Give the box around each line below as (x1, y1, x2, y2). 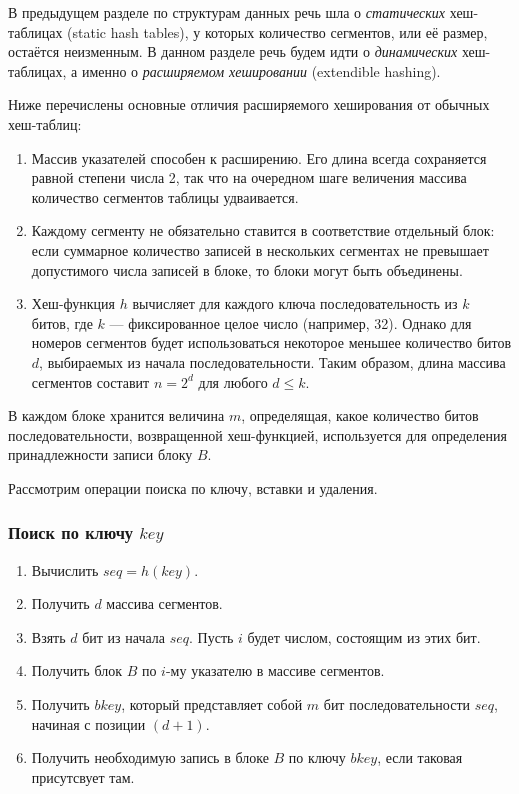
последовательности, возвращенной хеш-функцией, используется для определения (8, 424, 507, 445)
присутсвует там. (31, 766, 135, 787)
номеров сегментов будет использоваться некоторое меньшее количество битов (31, 332, 512, 353)
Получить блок (31, 660, 122, 681)
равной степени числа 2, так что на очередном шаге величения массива (31, 167, 467, 188)
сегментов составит (31, 371, 150, 392)
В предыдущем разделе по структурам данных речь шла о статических (8, 2, 446, 22)
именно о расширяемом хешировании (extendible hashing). (81, 60, 441, 81)
